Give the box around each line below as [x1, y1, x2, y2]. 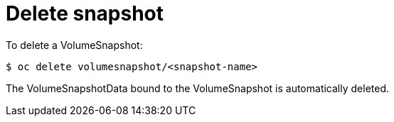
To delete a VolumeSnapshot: [6, 38, 143, 51]
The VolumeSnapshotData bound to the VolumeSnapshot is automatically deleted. [6, 82, 389, 94]
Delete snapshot [6, 1, 164, 26]
